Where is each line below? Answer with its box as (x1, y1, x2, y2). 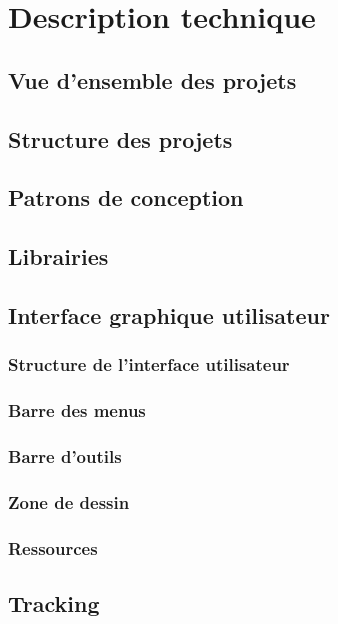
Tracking (8, 587, 100, 618)
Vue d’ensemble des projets (8, 64, 297, 95)
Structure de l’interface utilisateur (8, 352, 290, 377)
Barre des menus (8, 398, 146, 423)
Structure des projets (8, 123, 233, 154)
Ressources (8, 535, 98, 560)
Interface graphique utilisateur (8, 299, 330, 330)
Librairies (8, 241, 109, 272)
